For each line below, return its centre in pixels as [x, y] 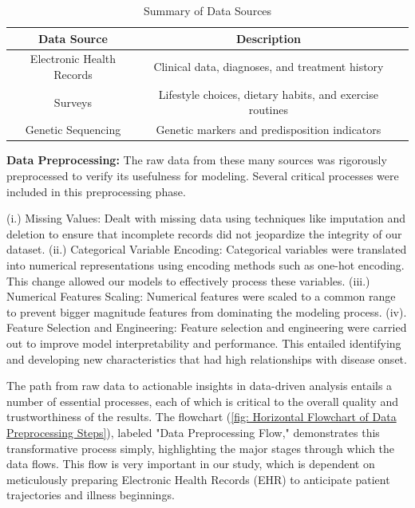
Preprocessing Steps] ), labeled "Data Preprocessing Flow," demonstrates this [193, 432]
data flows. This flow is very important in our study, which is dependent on [191, 464]
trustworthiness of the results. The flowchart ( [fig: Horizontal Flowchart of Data [202, 417]
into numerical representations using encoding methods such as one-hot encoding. [206, 264]
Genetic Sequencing [73, 130]
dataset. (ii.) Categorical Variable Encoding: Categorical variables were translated [207, 249]
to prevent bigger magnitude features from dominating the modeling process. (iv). [207, 311]
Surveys [73, 102]
